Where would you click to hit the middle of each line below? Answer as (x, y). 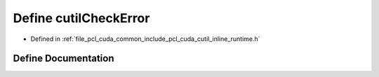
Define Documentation (64, 59)
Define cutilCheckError (81, 18)
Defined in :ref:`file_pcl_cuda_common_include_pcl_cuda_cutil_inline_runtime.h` (145, 39)
